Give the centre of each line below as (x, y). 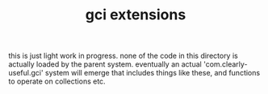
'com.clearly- (225, 64)
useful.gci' (26, 73)
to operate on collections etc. (57, 81)
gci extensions (136, 15)
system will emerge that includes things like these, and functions (153, 73)
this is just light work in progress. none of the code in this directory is (123, 56)
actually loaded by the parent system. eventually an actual (105, 64)
